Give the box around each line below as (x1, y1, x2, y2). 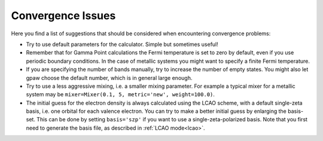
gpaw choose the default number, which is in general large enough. (26, 74, 193, 81)
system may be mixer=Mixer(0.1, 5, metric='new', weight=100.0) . (26, 91, 215, 98)
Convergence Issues (11, 9, 116, 22)
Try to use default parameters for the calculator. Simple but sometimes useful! (26, 41, 218, 48)
